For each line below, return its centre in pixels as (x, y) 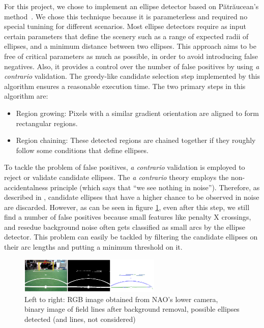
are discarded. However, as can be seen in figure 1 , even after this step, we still (127, 207)
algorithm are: (26, 96)
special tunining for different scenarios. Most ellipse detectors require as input (125, 26)
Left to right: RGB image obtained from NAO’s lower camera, (121, 299)
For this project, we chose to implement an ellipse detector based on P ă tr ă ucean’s (131, 6)
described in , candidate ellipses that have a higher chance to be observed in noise (132, 197)
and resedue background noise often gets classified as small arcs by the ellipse (125, 227)
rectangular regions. (47, 123)
